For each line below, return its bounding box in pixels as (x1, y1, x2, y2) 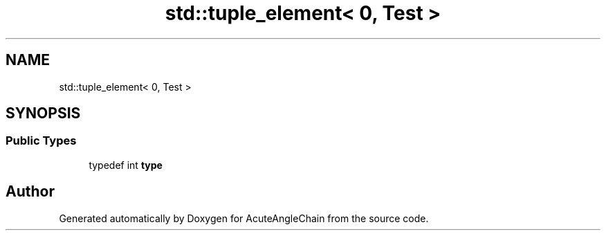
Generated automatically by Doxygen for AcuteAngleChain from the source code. (59, 212, 429, 224)
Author (6, 183, 55, 201)
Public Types (6, 134, 77, 148)
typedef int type (89, 158, 163, 171)
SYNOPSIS (6, 105, 81, 122)
